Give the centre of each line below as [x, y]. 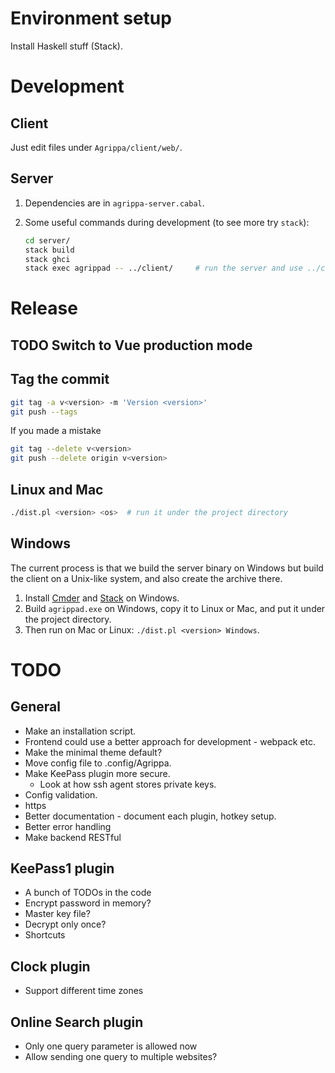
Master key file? [57, 914]
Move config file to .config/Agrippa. [98, 763]
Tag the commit [60, 379]
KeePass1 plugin [62, 868]
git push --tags [44, 412]
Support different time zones [84, 991]
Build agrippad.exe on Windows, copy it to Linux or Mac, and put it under [175, 608]
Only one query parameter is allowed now [111, 1046]
